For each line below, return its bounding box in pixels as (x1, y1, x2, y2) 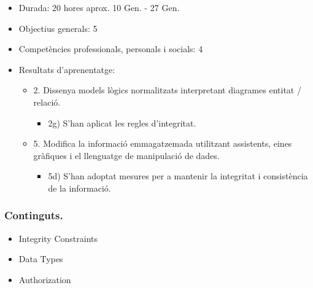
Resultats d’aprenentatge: (18, 63, 115, 76)
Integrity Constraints (18, 232, 98, 244)
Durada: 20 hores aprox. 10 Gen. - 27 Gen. (18, 1, 180, 14)
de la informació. (48, 181, 111, 194)
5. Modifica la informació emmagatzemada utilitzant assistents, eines (33, 137, 292, 150)
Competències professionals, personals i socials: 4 (18, 42, 203, 55)
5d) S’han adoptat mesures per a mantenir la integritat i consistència (48, 169, 308, 182)
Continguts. (4, 208, 63, 223)
